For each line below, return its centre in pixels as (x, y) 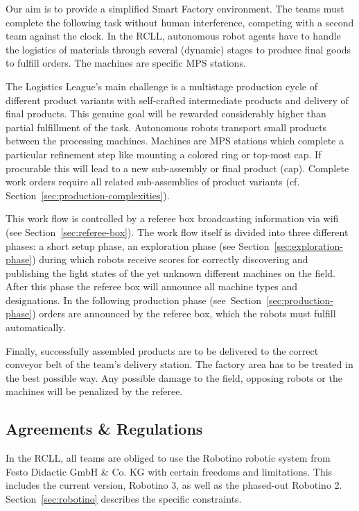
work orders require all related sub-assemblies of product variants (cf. (153, 182)
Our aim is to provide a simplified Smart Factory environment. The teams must (175, 8)
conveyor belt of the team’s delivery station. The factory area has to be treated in (179, 364)
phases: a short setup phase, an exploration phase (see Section (138, 245)
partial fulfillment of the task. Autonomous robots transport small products (166, 127)
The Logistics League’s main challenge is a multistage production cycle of (161, 86)
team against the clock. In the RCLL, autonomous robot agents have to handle (173, 36)
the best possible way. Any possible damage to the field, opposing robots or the (174, 377)
